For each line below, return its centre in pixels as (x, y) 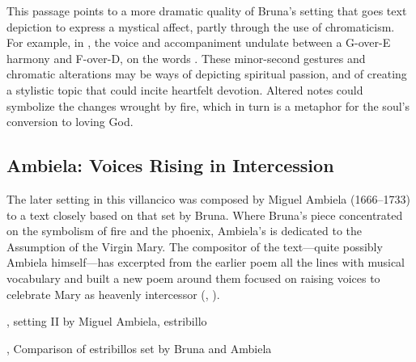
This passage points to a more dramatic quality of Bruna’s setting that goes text (207, 11)
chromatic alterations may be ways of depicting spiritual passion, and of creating (207, 74)
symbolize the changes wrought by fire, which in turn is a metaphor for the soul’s (208, 105)
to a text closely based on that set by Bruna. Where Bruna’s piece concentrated (205, 215)
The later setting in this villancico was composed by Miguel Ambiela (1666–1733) (208, 198)
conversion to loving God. (70, 122)
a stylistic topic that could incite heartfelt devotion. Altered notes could (185, 89)
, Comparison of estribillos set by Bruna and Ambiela (139, 348)
